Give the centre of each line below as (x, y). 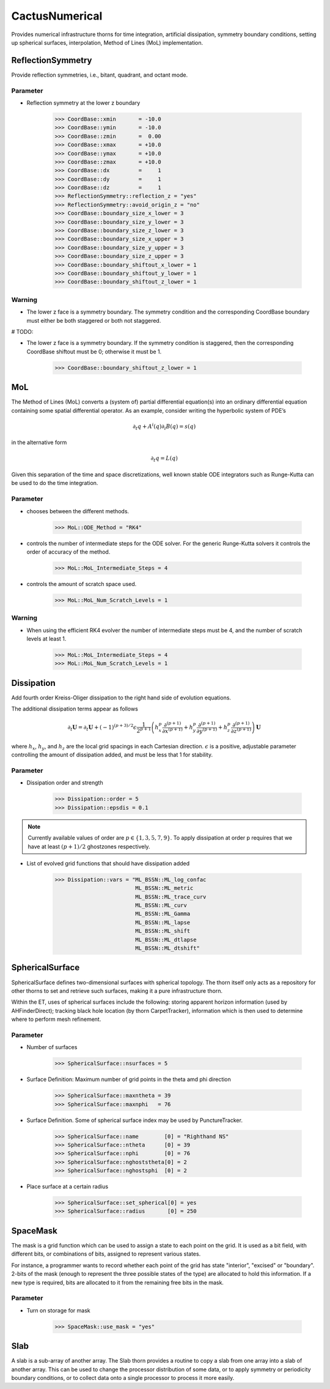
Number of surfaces (52, 1047)
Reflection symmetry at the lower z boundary (83, 103)
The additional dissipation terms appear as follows (75, 709)
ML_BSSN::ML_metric (164, 888)
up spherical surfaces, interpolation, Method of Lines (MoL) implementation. (107, 42)
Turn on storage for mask (59, 1310)
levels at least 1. (46, 639)
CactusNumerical (57, 16)
